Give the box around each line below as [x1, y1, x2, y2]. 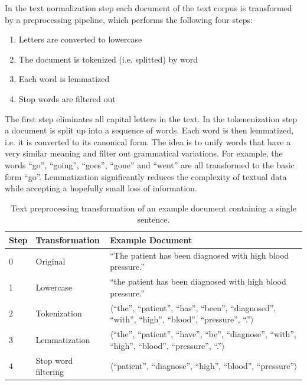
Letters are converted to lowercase [18, 33, 142, 45]
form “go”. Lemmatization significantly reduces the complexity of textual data [5, 170, 287, 182]
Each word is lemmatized [18, 73, 110, 85]
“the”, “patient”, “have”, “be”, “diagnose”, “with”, [113, 328, 296, 340]
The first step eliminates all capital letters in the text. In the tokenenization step [5, 112, 298, 125]
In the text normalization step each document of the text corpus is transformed [5, 2, 292, 14]
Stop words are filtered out [18, 92, 116, 105]
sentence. [137, 213, 170, 226]
